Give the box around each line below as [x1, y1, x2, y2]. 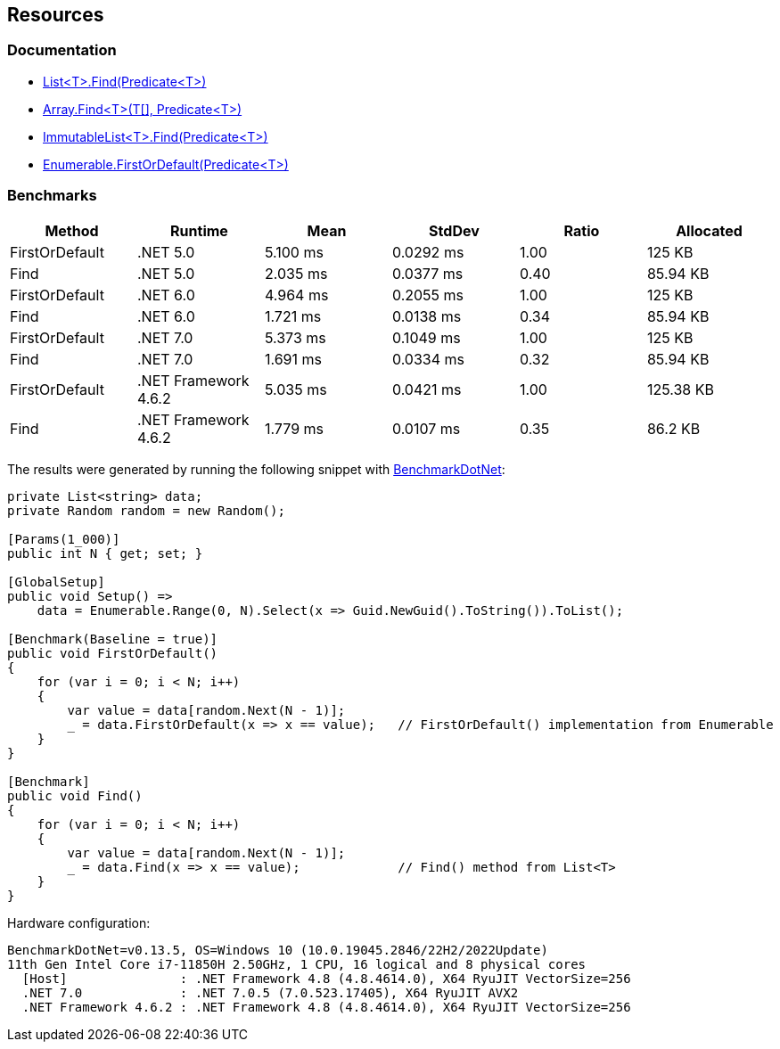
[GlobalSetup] [7, 574, 105, 589]
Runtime [170, 221, 228, 240]
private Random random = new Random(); [7, 503, 285, 518]
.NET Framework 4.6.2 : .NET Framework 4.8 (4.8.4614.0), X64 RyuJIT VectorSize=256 [21, 999, 631, 1014]
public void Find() [7, 788, 143, 803]
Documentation [7, 41, 117, 60]
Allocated [676, 221, 743, 240]
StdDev [429, 221, 480, 240]
